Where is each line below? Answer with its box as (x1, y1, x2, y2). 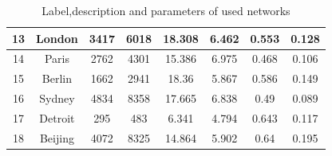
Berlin (41, 70, 73, 87)
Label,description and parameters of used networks (41, 2, 290, 18)
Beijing (39, 129, 74, 146)
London (36, 29, 78, 46)
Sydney (39, 90, 75, 107)
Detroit (39, 109, 75, 126)
